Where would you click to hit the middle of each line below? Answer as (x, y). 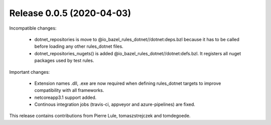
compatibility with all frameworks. (69, 90)
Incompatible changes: (33, 28)
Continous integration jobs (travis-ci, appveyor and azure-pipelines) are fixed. (115, 104)
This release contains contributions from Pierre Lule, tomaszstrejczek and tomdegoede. (100, 116)
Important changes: (30, 72)
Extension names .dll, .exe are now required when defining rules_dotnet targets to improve (128, 83)
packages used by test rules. (64, 61)
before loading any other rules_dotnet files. (79, 46)
